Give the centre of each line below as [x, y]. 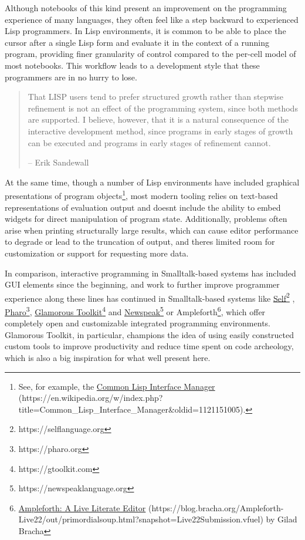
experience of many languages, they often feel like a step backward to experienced [152, 19]
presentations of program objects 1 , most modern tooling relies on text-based [141, 195]
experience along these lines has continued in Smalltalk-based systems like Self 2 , [150, 297]
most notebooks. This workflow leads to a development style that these [132, 65]
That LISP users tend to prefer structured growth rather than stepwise [155, 97]
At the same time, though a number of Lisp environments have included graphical [152, 182]
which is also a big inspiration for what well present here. [108, 357]
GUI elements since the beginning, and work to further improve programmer [142, 284]
